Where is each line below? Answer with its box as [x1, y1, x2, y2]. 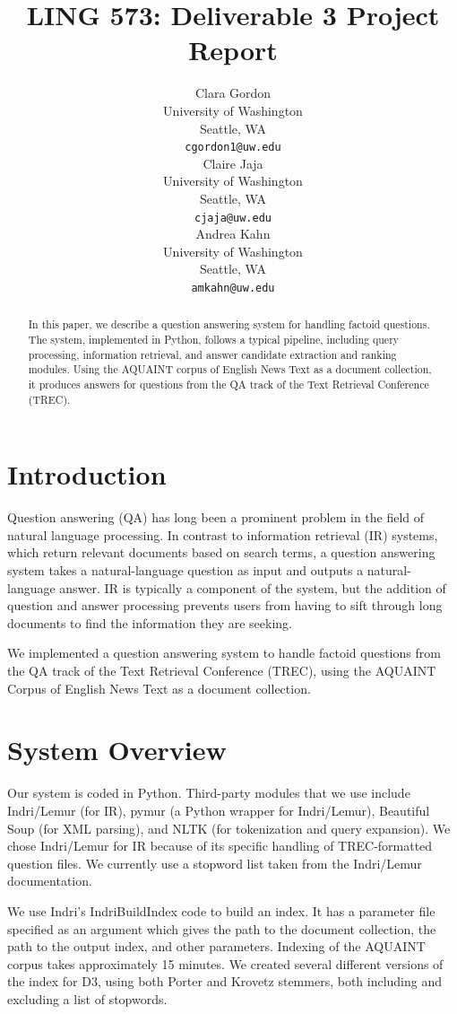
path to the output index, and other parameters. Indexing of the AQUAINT [7, 937, 426, 956]
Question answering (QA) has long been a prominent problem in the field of [7, 508, 425, 527]
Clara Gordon [194, 83, 272, 102]
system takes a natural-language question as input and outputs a [7, 561, 364, 580]
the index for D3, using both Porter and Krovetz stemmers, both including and [7, 972, 443, 991]
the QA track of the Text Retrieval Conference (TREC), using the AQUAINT [7, 661, 436, 680]
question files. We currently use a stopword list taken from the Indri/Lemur [7, 853, 422, 872]
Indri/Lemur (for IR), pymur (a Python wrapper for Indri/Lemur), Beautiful [7, 800, 430, 819]
